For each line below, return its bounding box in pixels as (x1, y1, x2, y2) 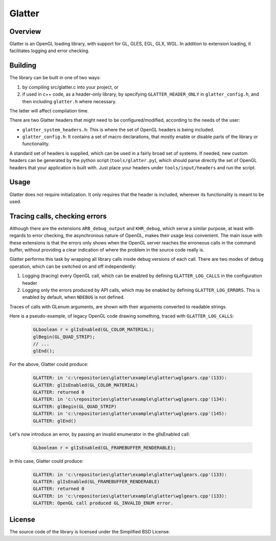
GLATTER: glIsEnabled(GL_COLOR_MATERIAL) (33, 382, 139, 388)
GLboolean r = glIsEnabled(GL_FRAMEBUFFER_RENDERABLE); (33, 445, 176, 450)
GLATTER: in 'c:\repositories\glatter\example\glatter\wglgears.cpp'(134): (33, 396, 227, 402)
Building (9, 61, 37, 70)
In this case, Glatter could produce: (9, 458, 84, 464)
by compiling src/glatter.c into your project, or (22, 84, 119, 90)
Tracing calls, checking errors (9, 212, 107, 220)
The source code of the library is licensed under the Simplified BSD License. (9, 528, 171, 534)
